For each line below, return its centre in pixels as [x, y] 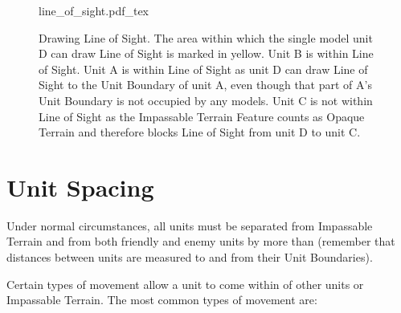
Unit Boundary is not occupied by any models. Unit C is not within [206, 100]
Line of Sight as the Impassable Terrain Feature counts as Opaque [202, 116]
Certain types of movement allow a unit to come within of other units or [185, 284]
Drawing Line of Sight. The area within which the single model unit [206, 37]
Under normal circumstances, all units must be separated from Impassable [190, 225]
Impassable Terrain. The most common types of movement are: [162, 300]
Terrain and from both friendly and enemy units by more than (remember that [201, 241]
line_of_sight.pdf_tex [94, 10]
